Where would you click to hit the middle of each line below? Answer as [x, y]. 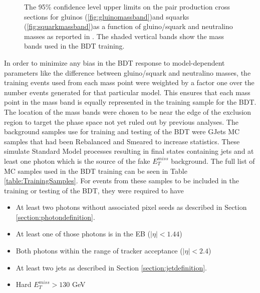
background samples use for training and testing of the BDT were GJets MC [122, 131]
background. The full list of [213, 161]
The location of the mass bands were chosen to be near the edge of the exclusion [128, 111]
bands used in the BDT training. [74, 46]
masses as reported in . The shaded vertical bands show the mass [124, 36]
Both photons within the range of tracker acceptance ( [99, 251]
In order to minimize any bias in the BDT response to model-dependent [114, 62]
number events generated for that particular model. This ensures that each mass [127, 92]
